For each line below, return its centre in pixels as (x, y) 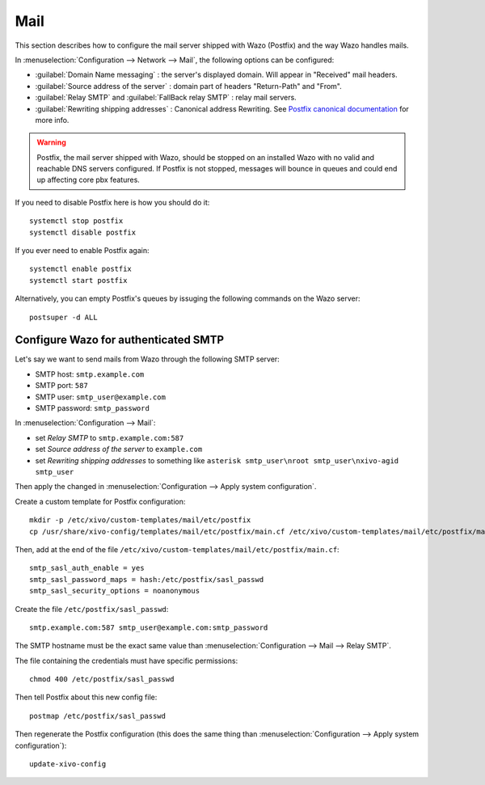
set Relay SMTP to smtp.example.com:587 (110, 437)
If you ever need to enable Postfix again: (82, 251)
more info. (52, 120)
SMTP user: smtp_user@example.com (100, 397)
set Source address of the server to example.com (119, 449)
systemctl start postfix (78, 280)
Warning (51, 142)
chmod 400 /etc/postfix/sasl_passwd (102, 679)
